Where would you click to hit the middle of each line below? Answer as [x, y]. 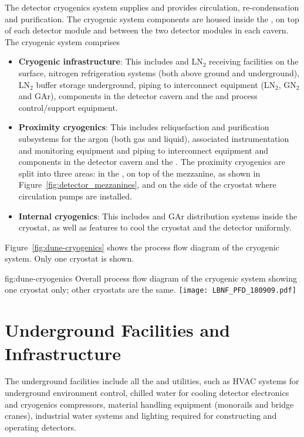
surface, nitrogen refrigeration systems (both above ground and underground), [159, 72]
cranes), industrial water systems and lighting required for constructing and [141, 416]
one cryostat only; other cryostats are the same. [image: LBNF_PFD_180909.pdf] [151, 289]
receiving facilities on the [254, 61]
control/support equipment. [68, 107]
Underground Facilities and [117, 330]
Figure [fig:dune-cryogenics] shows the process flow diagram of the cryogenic [142, 247]
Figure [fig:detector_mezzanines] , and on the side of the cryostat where [147, 184]
